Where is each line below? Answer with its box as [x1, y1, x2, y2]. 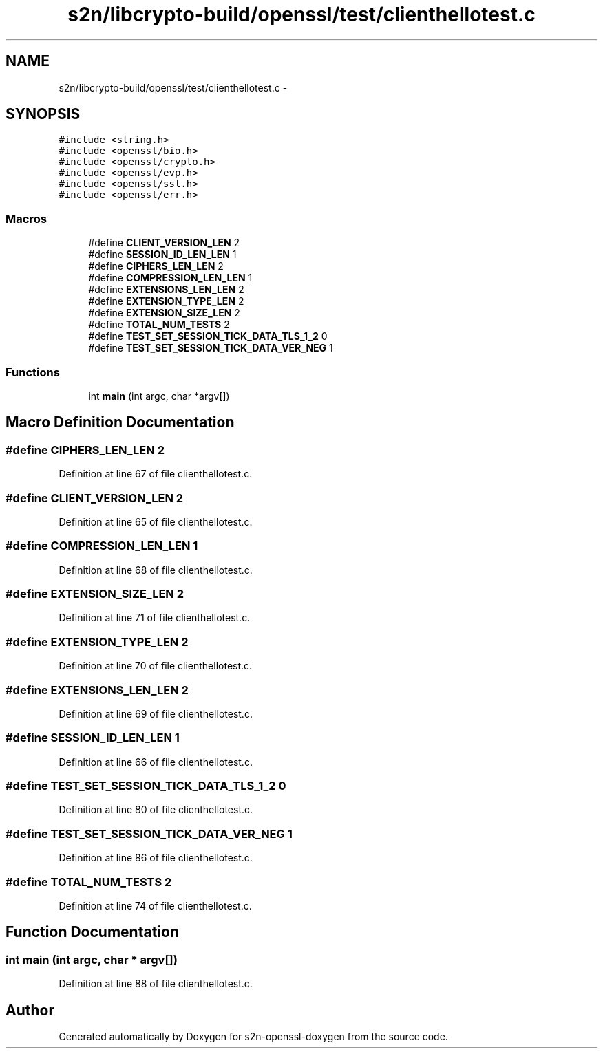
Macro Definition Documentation [6, 413, 235, 431]
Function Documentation [6, 923, 179, 941]
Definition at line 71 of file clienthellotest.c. [59, 612, 251, 624]
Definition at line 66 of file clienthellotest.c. [59, 755, 253, 768]
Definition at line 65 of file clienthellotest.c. [59, 515, 253, 528]
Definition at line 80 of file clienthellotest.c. [59, 804, 253, 816]
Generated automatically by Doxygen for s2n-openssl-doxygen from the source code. [59, 1030, 448, 1042]
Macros [6, 211, 47, 226]
